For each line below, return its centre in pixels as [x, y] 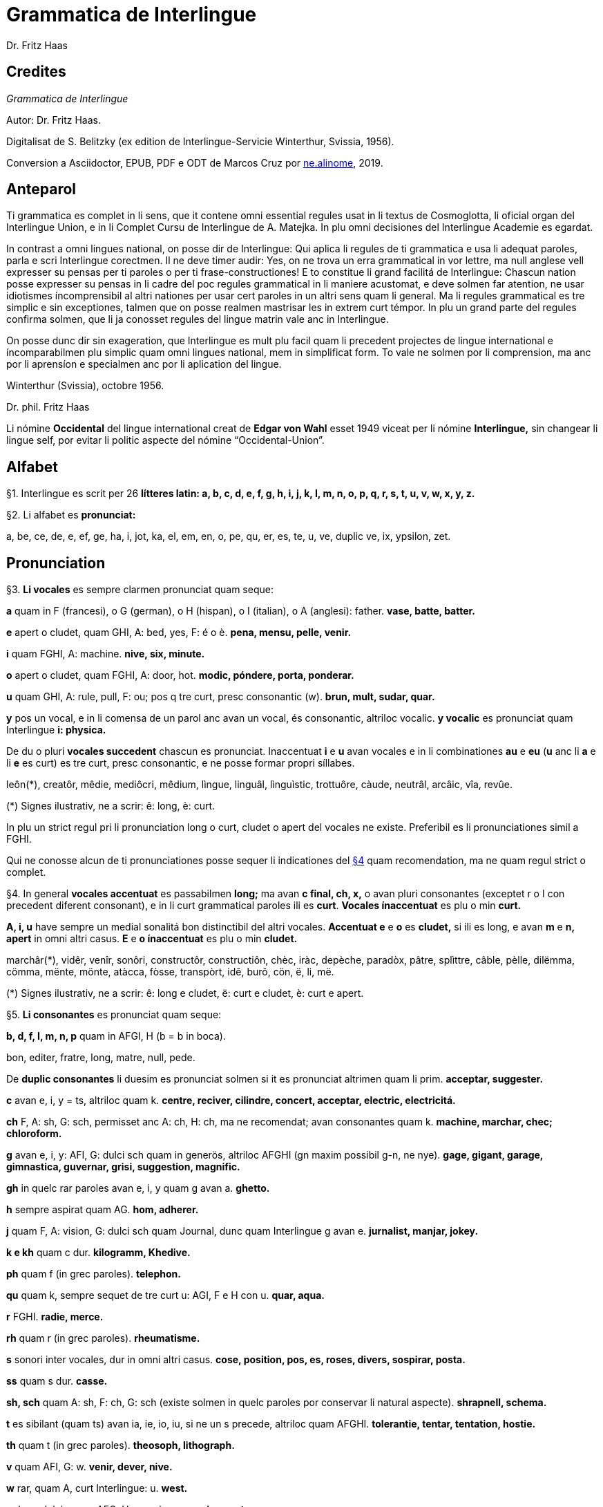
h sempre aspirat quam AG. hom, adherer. [103, 1210]
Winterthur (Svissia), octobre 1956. [85, 386]
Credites [36, 72]
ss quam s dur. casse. [57, 1381]
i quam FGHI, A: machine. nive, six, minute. [106, 654]
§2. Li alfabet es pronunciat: [71, 515]
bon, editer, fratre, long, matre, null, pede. [101, 1058]
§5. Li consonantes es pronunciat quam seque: [114, 1015]
